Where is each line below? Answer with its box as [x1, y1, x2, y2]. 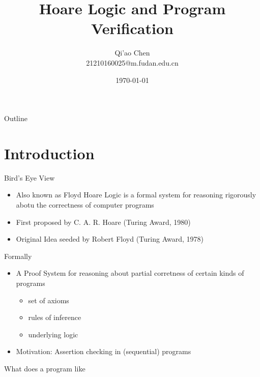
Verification [91, 18, 174, 39]
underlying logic [28, 329, 78, 339]
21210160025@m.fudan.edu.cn [86, 57, 179, 68]
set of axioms [28, 295, 69, 305]
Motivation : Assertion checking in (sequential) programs [16, 346, 191, 357]
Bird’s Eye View [4, 172, 55, 183]
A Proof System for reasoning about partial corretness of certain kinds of [16, 268, 244, 278]
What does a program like [4, 363, 85, 373]
